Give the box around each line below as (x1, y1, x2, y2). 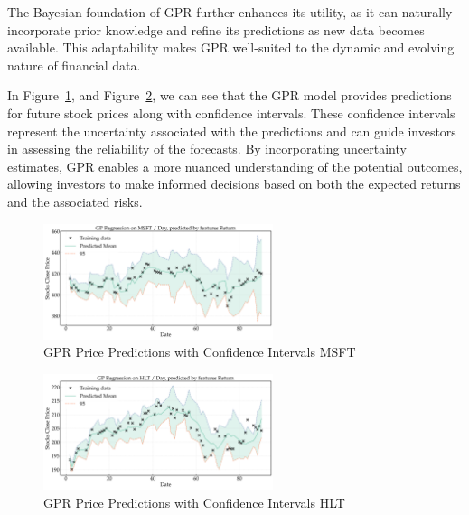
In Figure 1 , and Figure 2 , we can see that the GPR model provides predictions (7, 86, 452, 105)
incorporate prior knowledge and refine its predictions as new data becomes (7, 20, 425, 39)
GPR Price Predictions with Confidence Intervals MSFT (43, 342, 356, 361)
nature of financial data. (7, 55, 141, 74)
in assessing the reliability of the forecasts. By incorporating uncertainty (7, 139, 407, 158)
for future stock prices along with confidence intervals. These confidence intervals (7, 103, 455, 122)
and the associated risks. (7, 192, 143, 211)
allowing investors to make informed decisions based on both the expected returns (7, 174, 461, 193)
